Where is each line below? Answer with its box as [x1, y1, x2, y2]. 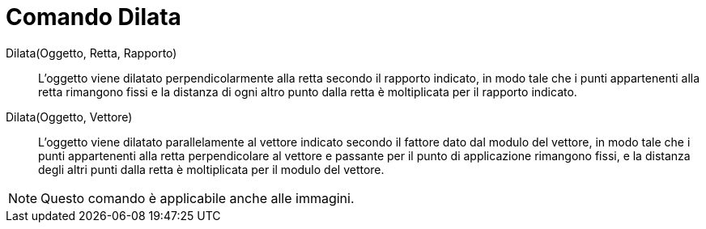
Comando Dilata [6, 3, 181, 31]
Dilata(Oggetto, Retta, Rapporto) [6, 45, 177, 60]
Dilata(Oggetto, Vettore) [6, 109, 133, 124]
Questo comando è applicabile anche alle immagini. [40, 189, 355, 206]
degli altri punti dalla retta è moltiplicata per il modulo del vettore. [38, 162, 385, 176]
